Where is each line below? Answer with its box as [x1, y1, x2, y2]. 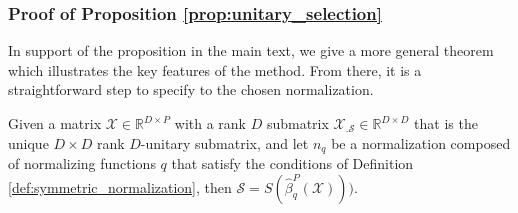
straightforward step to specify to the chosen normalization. [8, 79, 374, 100]
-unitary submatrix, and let [140, 132, 309, 153]
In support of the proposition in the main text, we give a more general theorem [8, 40, 494, 61]
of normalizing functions [8, 153, 156, 174]
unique [8, 132, 49, 153]
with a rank [174, 113, 247, 133]
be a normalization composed [331, 132, 511, 153]
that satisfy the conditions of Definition [171, 153, 414, 174]
